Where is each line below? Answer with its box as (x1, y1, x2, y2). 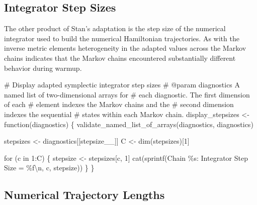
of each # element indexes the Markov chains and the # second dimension (4, 99, 234, 110)
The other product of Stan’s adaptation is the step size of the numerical (4, 23, 226, 34)
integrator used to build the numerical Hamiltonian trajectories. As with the (4, 33, 239, 43)
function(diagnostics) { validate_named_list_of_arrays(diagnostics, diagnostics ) (4, 119, 253, 129)
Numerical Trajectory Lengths (4, 187, 165, 202)
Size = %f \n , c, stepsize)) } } (4, 162, 95, 173)
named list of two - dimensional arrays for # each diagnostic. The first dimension (4, 89, 250, 99)
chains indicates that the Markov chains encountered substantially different (4, 52, 236, 63)
